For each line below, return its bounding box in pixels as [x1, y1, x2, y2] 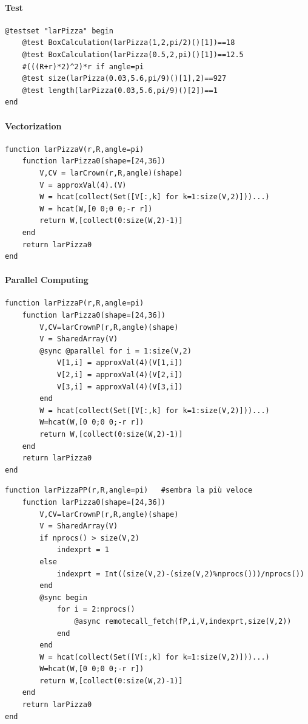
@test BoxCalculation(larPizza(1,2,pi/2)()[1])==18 [22, 38, 235, 47]
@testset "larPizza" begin [5, 26, 113, 35]
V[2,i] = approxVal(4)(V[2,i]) [56, 371, 183, 380]
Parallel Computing [5, 273, 89, 286]
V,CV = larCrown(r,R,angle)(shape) [39, 168, 183, 177]
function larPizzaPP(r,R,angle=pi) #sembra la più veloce [5, 486, 253, 495]
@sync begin [39, 593, 88, 602]
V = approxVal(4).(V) [39, 180, 127, 190]
